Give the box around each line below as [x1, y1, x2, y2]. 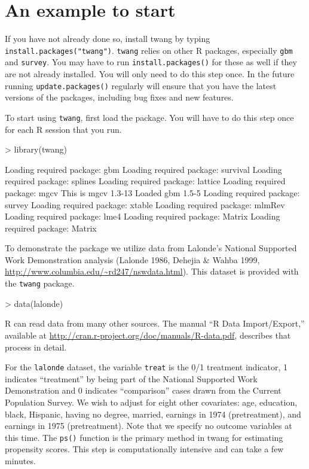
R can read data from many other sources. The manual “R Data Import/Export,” [5, 317, 305, 330]
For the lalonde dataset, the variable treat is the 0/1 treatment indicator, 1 [5, 361, 287, 373]
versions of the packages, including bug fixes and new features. [5, 91, 234, 103]
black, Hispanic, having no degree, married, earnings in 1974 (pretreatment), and [5, 407, 301, 420]
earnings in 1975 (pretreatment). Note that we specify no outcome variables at [5, 419, 292, 432]
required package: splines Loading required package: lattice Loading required [5, 175, 286, 187]
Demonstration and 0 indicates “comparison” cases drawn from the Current [5, 384, 282, 397]
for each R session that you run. [5, 123, 122, 135]
